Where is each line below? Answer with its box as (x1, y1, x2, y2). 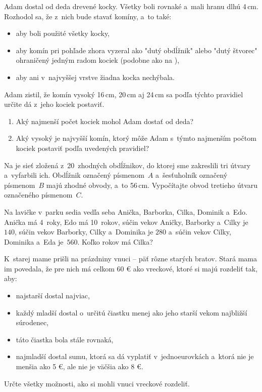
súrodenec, (16, 317, 49, 328)
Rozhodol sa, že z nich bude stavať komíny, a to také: (4, 11, 172, 21)
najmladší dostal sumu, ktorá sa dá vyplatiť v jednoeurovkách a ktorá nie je (16, 351, 254, 362)
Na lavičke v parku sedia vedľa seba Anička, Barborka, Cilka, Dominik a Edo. (4, 206, 247, 217)
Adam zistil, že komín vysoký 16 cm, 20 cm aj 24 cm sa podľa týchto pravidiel (4, 89, 243, 99)
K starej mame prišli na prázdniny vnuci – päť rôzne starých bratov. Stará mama (4, 253, 257, 264)
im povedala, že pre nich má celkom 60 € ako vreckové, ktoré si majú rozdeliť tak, (4, 263, 258, 273)
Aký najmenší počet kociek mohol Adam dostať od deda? (16, 115, 194, 126)
